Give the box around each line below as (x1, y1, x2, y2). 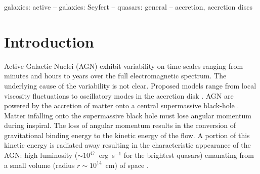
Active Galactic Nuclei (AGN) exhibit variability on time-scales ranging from (4, 60, 243, 71)
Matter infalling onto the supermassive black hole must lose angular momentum (4, 110, 251, 120)
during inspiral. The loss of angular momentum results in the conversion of (4, 120, 236, 130)
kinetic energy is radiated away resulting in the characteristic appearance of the (4, 140, 251, 150)
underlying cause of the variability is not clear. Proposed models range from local (4, 80, 256, 91)
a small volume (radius (4, 159, 75, 170)
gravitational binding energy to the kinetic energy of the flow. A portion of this (4, 129, 250, 140)
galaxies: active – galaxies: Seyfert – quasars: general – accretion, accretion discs (4, 2, 252, 12)
